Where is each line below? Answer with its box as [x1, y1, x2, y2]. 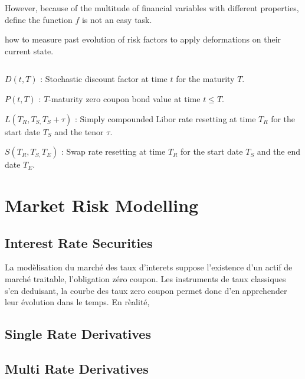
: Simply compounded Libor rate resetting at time [74, 112, 256, 125]
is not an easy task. [81, 13, 152, 25]
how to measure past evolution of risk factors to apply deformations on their [5, 33, 281, 45]
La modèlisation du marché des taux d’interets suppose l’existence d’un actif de [5, 261, 293, 273]
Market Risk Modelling [5, 192, 199, 217]
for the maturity [176, 73, 235, 85]
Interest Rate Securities [5, 233, 153, 251]
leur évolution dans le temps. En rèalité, [5, 296, 150, 308]
